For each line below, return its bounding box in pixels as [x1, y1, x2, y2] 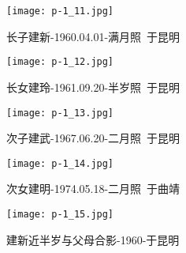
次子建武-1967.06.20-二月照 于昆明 [6, 130, 180, 146]
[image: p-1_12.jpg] [6, 56, 114, 68]
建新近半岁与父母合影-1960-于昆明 [6, 231, 180, 247]
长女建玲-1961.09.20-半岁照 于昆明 [6, 78, 180, 95]
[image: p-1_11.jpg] [6, 6, 114, 17]
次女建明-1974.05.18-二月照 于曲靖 [6, 180, 180, 197]
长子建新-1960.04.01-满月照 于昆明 [6, 28, 180, 44]
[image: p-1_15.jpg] [6, 209, 114, 220]
